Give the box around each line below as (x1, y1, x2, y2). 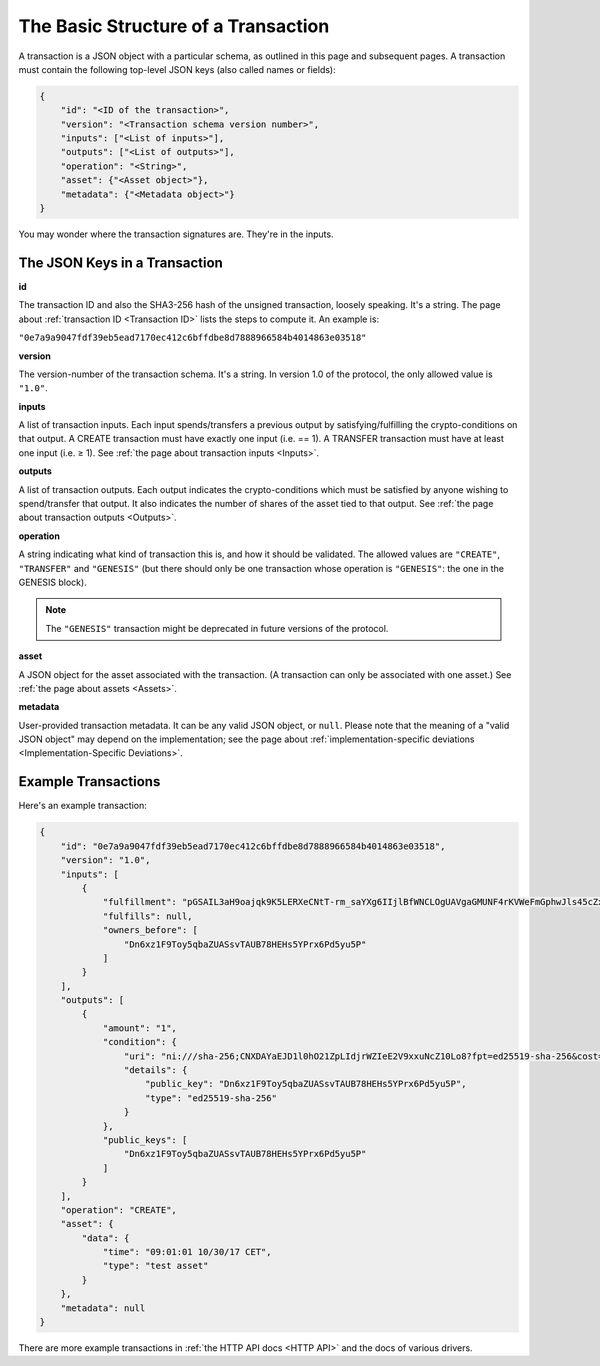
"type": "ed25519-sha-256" (145, 1092, 277, 1104)
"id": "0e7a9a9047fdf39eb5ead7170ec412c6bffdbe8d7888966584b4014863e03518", (60, 840, 446, 852)
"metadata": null (60, 1302, 146, 1314)
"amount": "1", (102, 1022, 177, 1034)
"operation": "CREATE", (60, 1204, 177, 1215)
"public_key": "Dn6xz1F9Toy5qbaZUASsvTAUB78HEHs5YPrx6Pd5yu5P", (145, 1078, 467, 1090)
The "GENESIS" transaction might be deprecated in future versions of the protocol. (45, 622, 389, 634)
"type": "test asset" (102, 1260, 209, 1272)
